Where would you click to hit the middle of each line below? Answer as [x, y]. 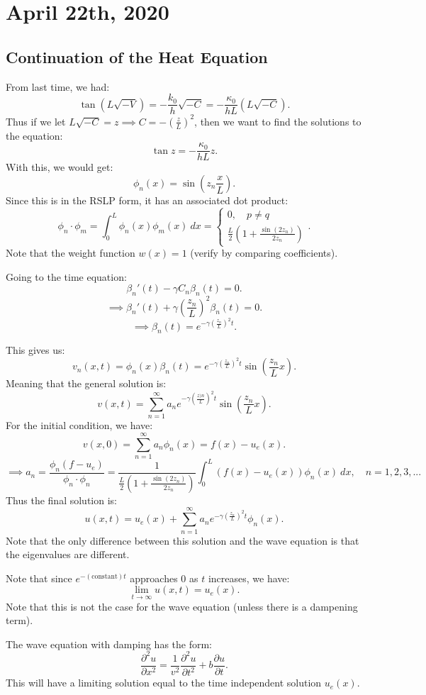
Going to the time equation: [66, 276]
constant [105, 576]
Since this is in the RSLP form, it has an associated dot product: [147, 200]
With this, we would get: [60, 167]
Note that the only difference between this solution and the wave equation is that [183, 540]
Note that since [39, 578]
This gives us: [35, 350]
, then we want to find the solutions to [278, 121]
